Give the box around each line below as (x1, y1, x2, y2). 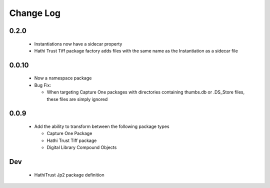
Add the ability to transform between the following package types (34, 123, 169, 129)
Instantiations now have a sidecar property (34, 40, 122, 47)
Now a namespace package (34, 75, 92, 81)
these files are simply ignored (46, 96, 108, 102)
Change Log (9, 7, 61, 18)
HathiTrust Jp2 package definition (34, 171, 104, 177)
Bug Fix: (34, 82, 51, 88)
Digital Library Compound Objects (46, 144, 117, 150)
